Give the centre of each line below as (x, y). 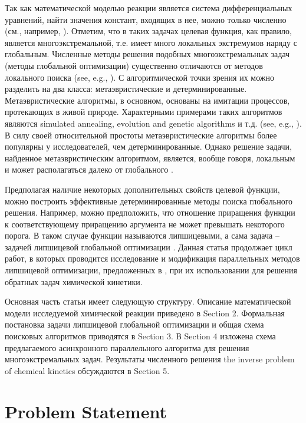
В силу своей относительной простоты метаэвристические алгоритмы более (141, 135)
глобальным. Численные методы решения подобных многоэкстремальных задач (147, 54)
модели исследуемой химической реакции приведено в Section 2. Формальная (145, 313)
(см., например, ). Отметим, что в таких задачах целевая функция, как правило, (148, 31)
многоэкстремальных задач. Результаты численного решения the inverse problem (150, 359)
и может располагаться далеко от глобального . (89, 169)
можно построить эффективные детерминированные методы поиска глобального (149, 201)
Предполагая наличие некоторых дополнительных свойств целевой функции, (142, 189)
